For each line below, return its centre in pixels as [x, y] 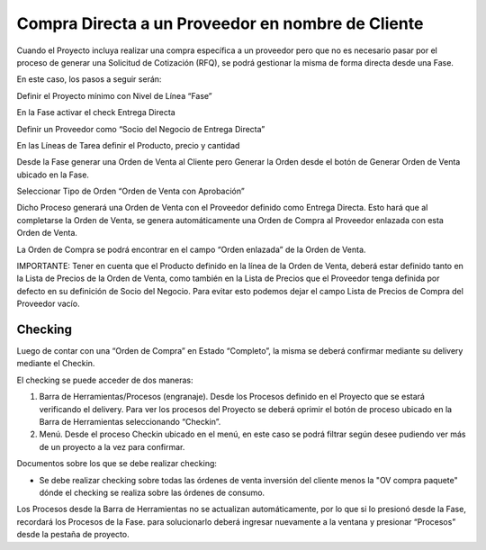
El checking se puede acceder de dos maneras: [105, 380]
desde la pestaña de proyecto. [73, 535]
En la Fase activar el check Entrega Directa [96, 113]
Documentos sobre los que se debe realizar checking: [117, 464]
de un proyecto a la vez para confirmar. [112, 446]
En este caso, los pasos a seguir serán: [89, 79]
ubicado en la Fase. [53, 175]
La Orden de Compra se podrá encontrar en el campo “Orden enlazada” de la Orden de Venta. [191, 249]
